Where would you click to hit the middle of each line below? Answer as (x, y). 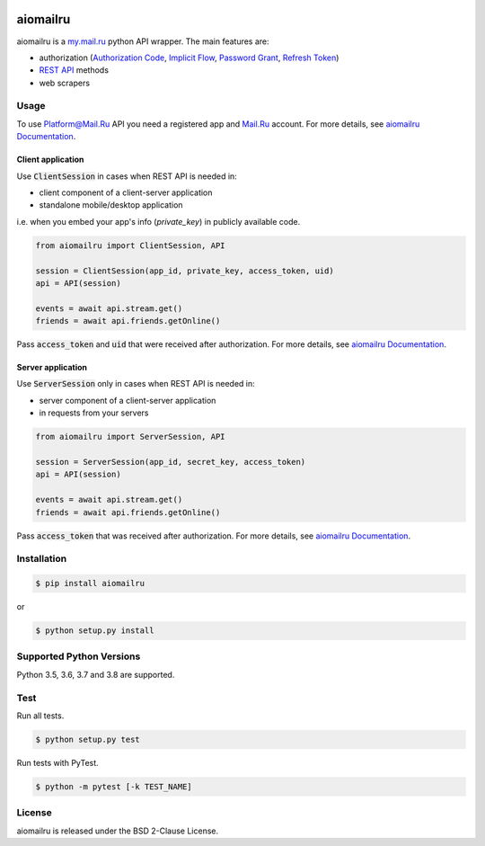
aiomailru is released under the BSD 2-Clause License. (118, 831)
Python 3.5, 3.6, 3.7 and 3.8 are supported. (96, 674)
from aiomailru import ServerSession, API (130, 437)
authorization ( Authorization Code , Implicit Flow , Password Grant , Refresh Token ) (189, 58)
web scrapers (64, 83)
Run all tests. (40, 716)
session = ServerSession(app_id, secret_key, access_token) (171, 462)
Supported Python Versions (79, 656)
